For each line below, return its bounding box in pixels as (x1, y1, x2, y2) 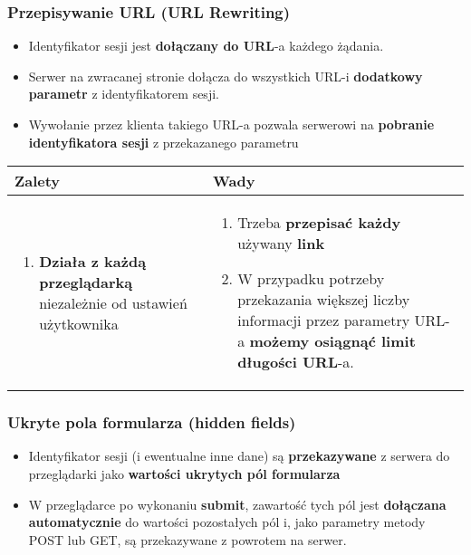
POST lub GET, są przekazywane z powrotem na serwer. (28, 530, 347, 549)
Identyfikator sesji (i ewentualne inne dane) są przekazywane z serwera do (28, 446, 450, 465)
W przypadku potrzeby (237, 268, 385, 290)
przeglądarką (39, 271, 133, 292)
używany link (237, 233, 325, 254)
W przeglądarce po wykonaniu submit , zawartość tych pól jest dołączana (28, 494, 447, 513)
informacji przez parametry (237, 310, 410, 331)
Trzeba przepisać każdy (237, 212, 401, 234)
